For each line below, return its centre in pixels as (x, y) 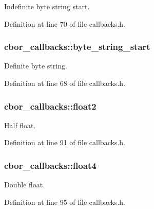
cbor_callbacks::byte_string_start (77, 47)
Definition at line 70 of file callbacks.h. (65, 23)
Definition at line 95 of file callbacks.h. (65, 202)
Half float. (20, 125)
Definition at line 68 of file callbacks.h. (65, 83)
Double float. (25, 185)
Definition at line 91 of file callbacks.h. (65, 142)
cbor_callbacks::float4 (50, 165)
